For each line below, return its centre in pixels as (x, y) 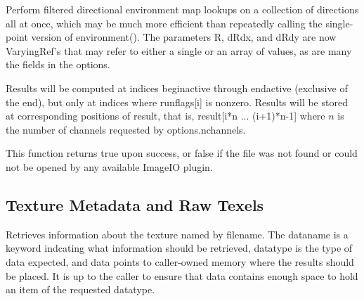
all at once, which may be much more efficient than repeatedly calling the (164, 23)
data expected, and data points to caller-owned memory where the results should (180, 261)
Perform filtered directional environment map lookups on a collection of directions (182, 9)
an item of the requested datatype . (80, 289)
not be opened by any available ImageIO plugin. (109, 166)
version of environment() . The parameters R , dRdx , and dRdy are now (184, 37)
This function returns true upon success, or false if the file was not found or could (182, 153)
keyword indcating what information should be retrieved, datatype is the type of (179, 248)
